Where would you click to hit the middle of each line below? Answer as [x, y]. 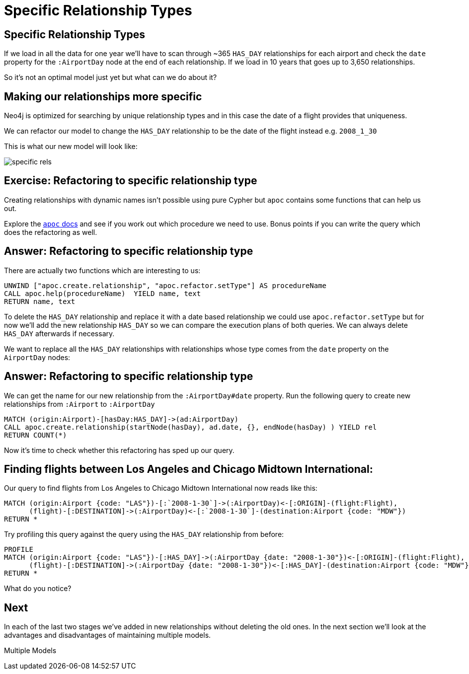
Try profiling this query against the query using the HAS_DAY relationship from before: [144, 534]
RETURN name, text [40, 301]
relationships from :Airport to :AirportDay [79, 404]
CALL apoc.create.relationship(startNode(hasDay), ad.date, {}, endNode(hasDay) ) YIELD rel [191, 427]
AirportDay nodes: [37, 357]
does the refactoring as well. [51, 232]
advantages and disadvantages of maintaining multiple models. [108, 635]
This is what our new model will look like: [71, 147]
